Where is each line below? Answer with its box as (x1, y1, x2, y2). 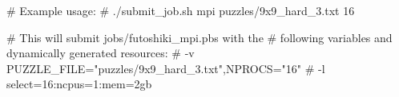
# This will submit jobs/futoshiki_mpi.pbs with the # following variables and (6, 29, 393, 45)
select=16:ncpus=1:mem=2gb (6, 76, 152, 92)
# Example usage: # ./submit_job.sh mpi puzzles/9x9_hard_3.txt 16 (6, 2, 355, 18)
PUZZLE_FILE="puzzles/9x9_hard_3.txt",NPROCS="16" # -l (6, 60, 325, 76)
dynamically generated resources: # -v (6, 45, 195, 61)
